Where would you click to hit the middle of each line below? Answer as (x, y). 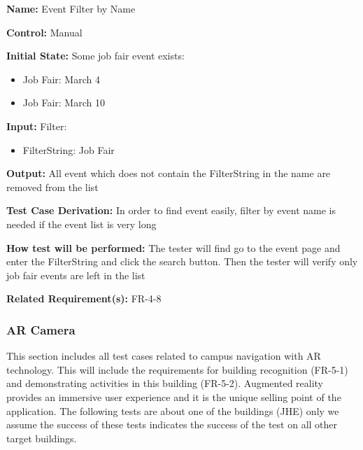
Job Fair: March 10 (64, 103)
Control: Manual (44, 32)
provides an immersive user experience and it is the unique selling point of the (174, 396)
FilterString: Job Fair (69, 149)
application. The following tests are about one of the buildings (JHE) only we (173, 410)
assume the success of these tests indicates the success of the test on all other (172, 424)
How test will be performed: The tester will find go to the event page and (173, 247)
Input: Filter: (37, 126)
